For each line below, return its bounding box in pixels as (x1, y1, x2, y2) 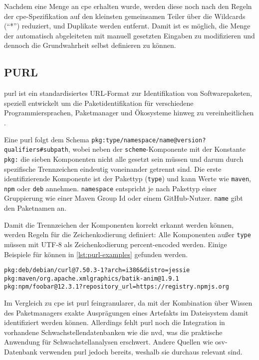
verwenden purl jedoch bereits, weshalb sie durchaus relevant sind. (39, 347, 243, 357)
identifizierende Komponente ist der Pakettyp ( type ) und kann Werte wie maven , (4, 173, 251, 184)
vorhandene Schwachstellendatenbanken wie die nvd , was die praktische (4, 327, 223, 337)
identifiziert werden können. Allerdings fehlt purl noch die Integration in (4, 317, 225, 328)
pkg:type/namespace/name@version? (91, 136, 206, 144)
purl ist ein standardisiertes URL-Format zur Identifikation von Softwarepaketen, (4, 88, 253, 98)
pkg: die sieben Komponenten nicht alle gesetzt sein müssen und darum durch (4, 153, 244, 164)
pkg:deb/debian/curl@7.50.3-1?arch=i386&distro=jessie (4, 267, 190, 274)
